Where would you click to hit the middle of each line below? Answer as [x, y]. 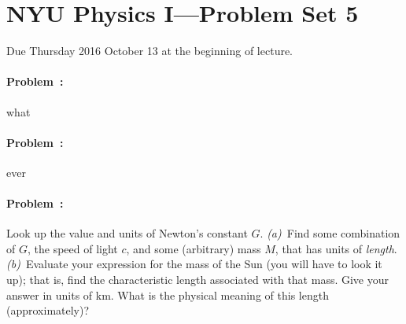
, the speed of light [72, 248]
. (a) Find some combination [330, 233]
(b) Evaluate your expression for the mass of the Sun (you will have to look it [194, 264]
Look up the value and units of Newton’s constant [127, 233]
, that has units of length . [336, 248]
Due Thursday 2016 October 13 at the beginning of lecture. [150, 51]
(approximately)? [48, 310]
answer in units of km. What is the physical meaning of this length [168, 295]
